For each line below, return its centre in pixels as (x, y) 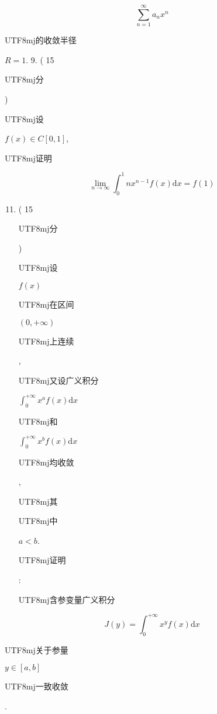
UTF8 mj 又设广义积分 (58, 380)
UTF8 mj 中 (38, 521)
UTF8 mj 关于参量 (37, 649)
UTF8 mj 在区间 (46, 304)
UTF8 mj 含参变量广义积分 (67, 599)
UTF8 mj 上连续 (46, 341)
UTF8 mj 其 (38, 501)
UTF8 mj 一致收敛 (37, 686)
